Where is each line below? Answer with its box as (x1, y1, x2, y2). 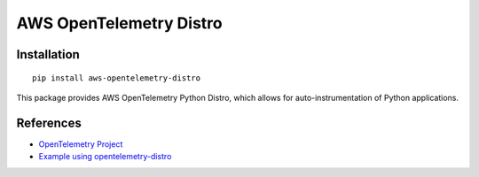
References (16, 115, 82, 130)
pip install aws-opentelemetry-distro (32, 73, 201, 83)
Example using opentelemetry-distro (38, 151, 172, 162)
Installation (16, 47, 80, 62)
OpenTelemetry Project (38, 138, 123, 150)
